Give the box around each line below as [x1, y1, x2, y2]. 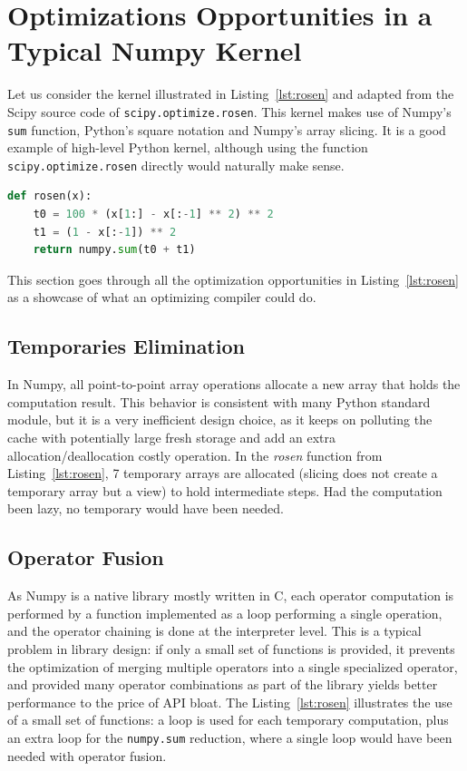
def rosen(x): [7, 190, 92, 203]
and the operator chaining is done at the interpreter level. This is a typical [7, 621, 422, 640]
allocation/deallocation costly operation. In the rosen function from [7, 445, 383, 464]
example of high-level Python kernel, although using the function [7, 138, 368, 157]
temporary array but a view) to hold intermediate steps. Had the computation [7, 481, 443, 500]
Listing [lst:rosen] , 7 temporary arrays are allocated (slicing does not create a [7, 464, 438, 483]
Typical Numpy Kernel [7, 32, 302, 69]
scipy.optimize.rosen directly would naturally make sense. [7, 155, 345, 174]
